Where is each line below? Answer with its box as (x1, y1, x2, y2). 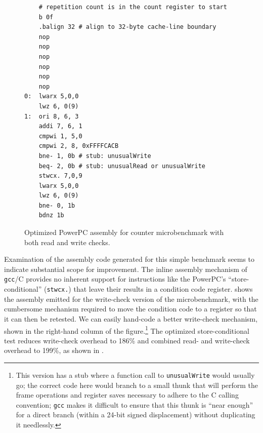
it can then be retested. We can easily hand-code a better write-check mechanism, (4, 313, 258, 324)
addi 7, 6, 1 (38, 123, 82, 130)
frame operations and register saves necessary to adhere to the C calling (16, 389, 239, 400)
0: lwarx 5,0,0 (24, 93, 79, 100)
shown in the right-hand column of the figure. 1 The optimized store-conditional (4, 324, 249, 336)
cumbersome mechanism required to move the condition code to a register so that (4, 303, 257, 314)
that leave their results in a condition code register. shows (73, 284, 253, 294)
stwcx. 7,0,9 (38, 172, 82, 180)
